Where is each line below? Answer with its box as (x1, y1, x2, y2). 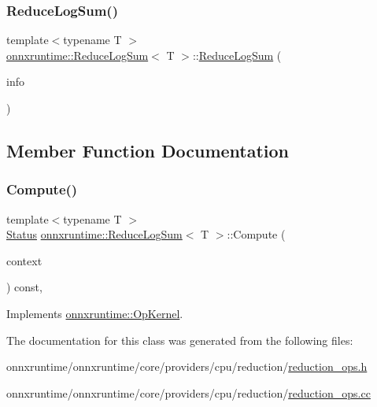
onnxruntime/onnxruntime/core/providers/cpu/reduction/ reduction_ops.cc (6, 384, 371, 401)
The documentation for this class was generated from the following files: (6, 331, 353, 348)
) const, (6, 279, 43, 295)
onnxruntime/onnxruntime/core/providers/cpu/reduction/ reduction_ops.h (6, 358, 368, 375)
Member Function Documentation (6, 138, 290, 162)
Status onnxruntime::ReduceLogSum (6, 226, 183, 242)
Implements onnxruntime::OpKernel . (6, 305, 183, 321)
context (6, 252, 43, 268)
